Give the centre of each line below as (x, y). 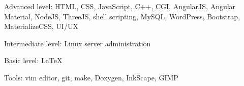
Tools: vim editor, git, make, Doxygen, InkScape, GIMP (91, 77)
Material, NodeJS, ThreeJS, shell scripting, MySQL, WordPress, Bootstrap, (122, 16)
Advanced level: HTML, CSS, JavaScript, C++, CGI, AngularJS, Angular (120, 6)
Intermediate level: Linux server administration (78, 43)
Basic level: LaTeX (33, 60)
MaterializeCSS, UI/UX (41, 26)
